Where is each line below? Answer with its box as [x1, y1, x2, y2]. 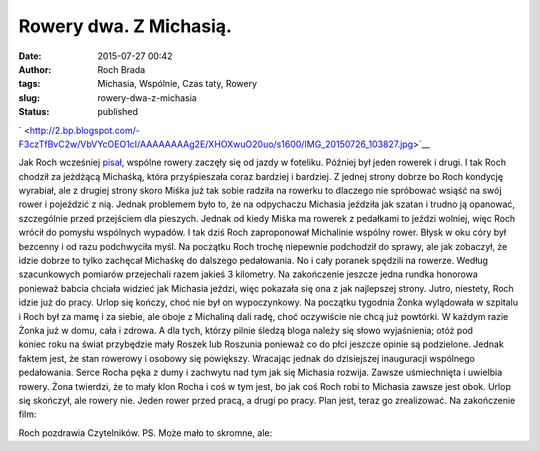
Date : [18, 50, 42, 62]
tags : [18, 78, 41, 90]
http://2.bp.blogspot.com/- [29, 124, 140, 136]
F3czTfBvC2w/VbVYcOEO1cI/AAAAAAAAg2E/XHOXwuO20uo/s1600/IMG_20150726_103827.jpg [18, 138, 414, 150]
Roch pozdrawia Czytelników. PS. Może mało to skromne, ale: [18, 426, 273, 439]
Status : [18, 106, 50, 118]
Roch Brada [97, 63, 146, 75]
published [97, 106, 139, 118]
